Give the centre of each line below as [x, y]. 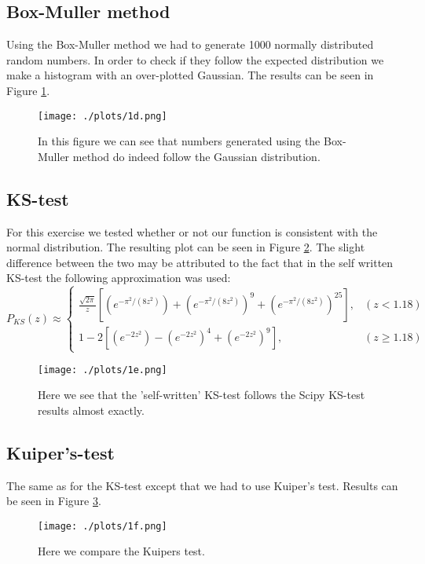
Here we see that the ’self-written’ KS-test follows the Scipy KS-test [202, 395]
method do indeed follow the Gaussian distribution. [196, 156]
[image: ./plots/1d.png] [103, 116]
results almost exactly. [91, 410]
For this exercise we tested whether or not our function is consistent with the [192, 231]
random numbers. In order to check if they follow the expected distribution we [195, 59]
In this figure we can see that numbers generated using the [179, 141]
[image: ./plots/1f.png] [103, 526]
